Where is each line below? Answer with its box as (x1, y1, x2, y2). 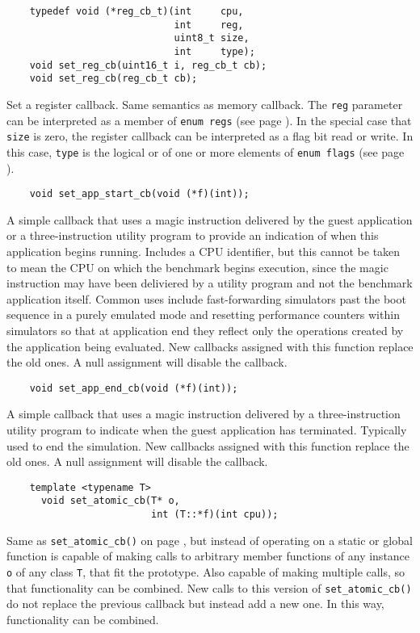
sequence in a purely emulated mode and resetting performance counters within (6, 306, 400, 323)
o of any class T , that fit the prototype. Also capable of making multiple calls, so (6, 564, 405, 580)
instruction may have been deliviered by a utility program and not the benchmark (6, 275, 413, 291)
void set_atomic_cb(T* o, (40, 495, 180, 507)
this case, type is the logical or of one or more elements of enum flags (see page (6, 143, 405, 160)
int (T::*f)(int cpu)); (150, 509, 279, 521)
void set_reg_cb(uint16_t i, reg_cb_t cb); (29, 59, 267, 71)
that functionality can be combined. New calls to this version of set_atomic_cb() (6, 579, 412, 596)
